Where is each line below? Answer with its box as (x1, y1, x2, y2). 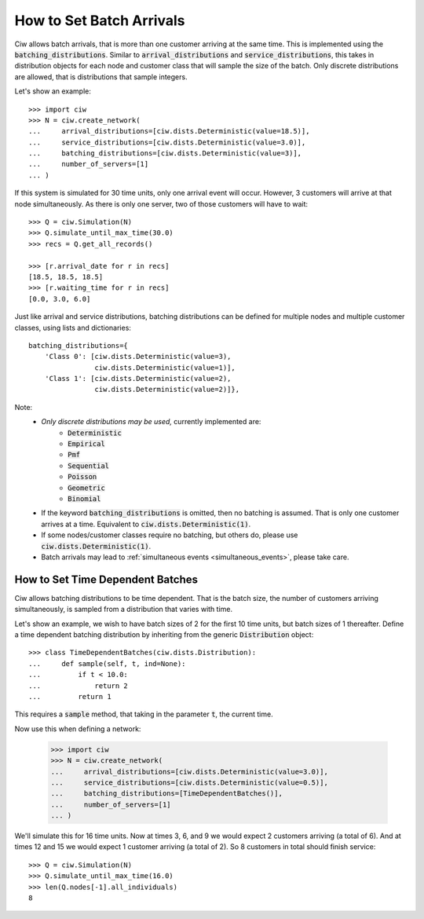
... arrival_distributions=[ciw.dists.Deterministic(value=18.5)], (28, 126, 310, 136)
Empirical (68, 440, 105, 449)
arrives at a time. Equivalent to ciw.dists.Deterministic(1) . (41, 519, 251, 529)
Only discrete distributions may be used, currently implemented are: (41, 417, 261, 427)
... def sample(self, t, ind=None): (28, 659, 186, 668)
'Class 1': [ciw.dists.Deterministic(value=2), (44, 374, 232, 383)
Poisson (68, 472, 97, 481)
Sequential (68, 461, 110, 470)
